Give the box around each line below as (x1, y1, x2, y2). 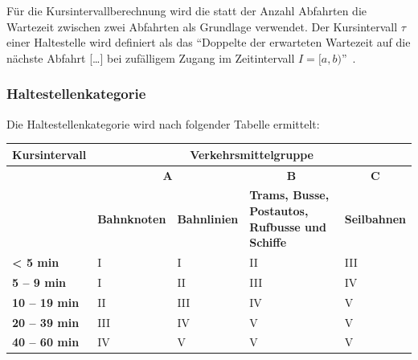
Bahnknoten (97, 210, 166, 227)
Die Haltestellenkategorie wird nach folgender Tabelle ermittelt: (6, 115, 320, 132)
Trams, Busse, (249, 186, 330, 203)
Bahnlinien (177, 210, 239, 227)
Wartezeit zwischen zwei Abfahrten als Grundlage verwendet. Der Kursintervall (6, 18, 398, 35)
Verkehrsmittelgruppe (190, 145, 313, 162)
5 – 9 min (12, 273, 67, 290)
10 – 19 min (12, 293, 80, 310)
